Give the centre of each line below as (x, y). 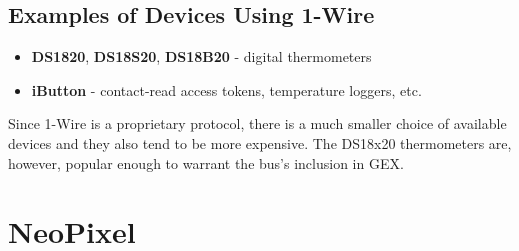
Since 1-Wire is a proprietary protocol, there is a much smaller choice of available (257, 123)
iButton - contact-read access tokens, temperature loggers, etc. (226, 89)
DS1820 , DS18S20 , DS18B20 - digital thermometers (201, 56)
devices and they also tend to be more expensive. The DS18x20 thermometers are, (260, 142)
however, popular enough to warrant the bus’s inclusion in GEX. (206, 162)
